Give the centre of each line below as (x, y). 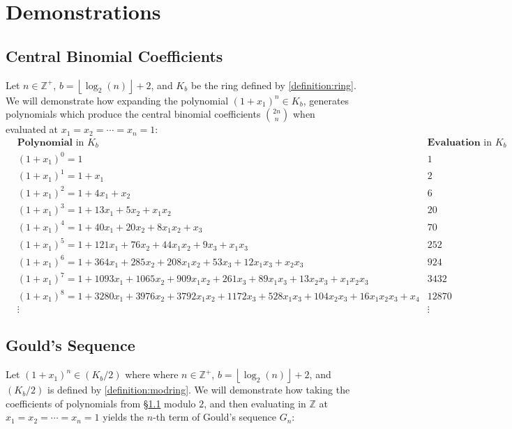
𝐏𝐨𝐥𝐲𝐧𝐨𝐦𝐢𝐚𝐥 (45, 142)
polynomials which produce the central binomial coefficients (133, 114)
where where (152, 374)
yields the (123, 417)
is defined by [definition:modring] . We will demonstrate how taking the (199, 390)
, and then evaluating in (255, 403)
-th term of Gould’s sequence (214, 417)
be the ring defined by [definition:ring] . (273, 85)
